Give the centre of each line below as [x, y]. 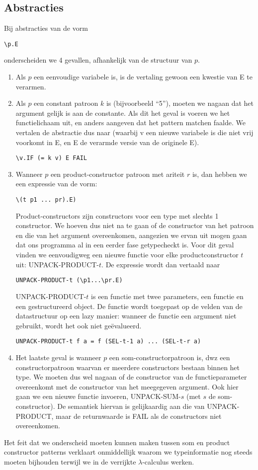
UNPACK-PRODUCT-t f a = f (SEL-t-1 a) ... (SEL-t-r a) [108, 342]
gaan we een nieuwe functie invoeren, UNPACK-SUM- [98, 396]
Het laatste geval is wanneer [58, 357]
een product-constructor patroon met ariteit [118, 174]
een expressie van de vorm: [56, 184]
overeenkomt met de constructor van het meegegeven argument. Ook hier [127, 386]
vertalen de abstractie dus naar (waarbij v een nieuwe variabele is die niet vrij [134, 132]
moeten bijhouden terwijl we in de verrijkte [70, 461]
